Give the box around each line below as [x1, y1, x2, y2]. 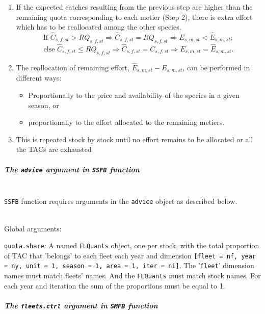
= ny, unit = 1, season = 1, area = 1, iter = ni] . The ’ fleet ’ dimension [4, 260, 254, 271]
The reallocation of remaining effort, [16, 62, 129, 73]
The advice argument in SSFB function [4, 164, 140, 174]
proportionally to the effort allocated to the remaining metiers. [28, 117, 225, 127]
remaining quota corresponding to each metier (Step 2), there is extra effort [16, 11, 253, 22]
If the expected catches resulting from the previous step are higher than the [16, 2, 253, 12]
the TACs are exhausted [16, 144, 92, 154]
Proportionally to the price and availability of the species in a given [28, 90, 240, 100]
